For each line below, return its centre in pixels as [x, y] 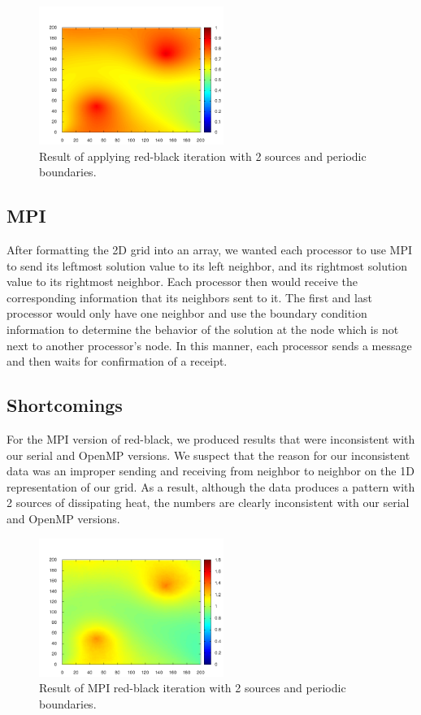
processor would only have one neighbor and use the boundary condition [187, 313]
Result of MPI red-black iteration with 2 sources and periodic [193, 688]
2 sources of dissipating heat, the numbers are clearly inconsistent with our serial [208, 503]
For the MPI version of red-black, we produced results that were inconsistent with [211, 439]
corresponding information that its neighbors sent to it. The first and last [189, 297]
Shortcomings [65, 405]
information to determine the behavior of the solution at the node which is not [203, 329]
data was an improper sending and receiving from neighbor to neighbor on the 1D [210, 471]
